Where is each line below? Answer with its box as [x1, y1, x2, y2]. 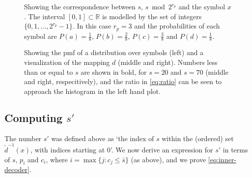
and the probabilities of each [134, 21, 220, 31]
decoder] [4, 164, 29, 175]
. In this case [72, 21, 112, 31]
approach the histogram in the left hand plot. [24, 86, 161, 96]
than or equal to [24, 66, 73, 77]
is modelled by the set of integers [102, 11, 202, 21]
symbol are [24, 30, 57, 41]
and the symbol [178, 1, 225, 11]
